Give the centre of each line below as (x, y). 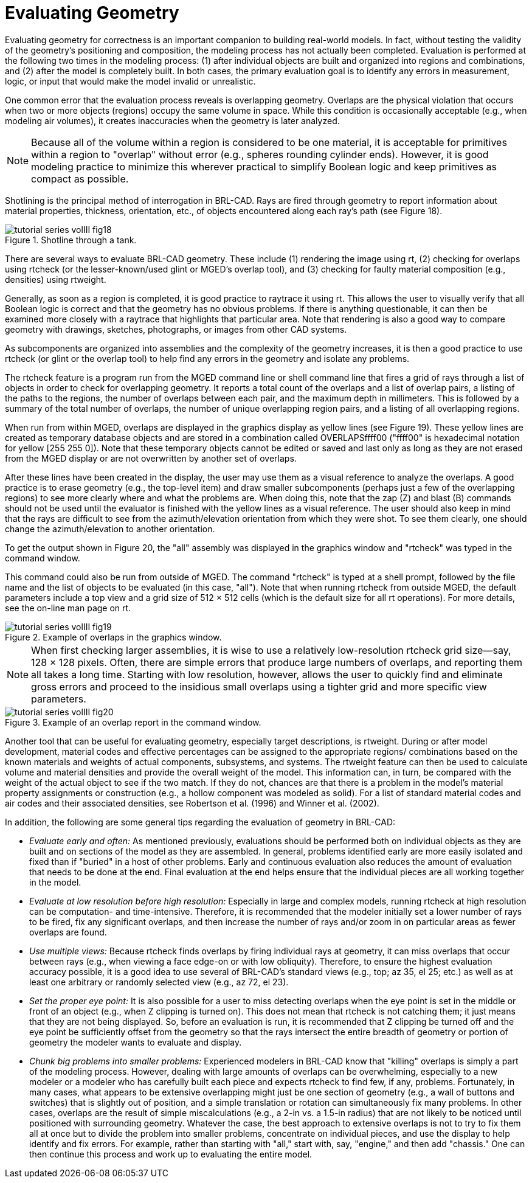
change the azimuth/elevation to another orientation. (110, 529)
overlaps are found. (68, 932)
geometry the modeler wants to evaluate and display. (136, 1042)
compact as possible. (80, 179)
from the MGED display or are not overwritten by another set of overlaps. (151, 458)
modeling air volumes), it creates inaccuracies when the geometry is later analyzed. (172, 120)
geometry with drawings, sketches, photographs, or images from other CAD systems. (176, 329)
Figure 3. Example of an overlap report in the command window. (133, 722)
